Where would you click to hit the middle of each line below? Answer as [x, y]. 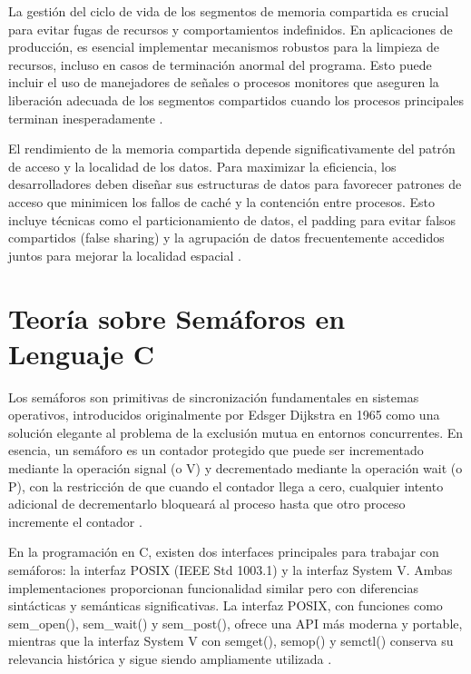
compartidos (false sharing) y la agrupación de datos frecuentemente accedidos [226, 238]
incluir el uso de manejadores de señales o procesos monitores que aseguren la [224, 82]
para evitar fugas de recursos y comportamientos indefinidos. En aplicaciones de [231, 29]
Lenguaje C [82, 353]
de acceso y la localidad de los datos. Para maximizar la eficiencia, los [202, 166]
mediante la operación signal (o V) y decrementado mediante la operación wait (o [235, 468]
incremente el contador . [75, 521]
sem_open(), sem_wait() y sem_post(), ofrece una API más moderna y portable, [235, 623]
